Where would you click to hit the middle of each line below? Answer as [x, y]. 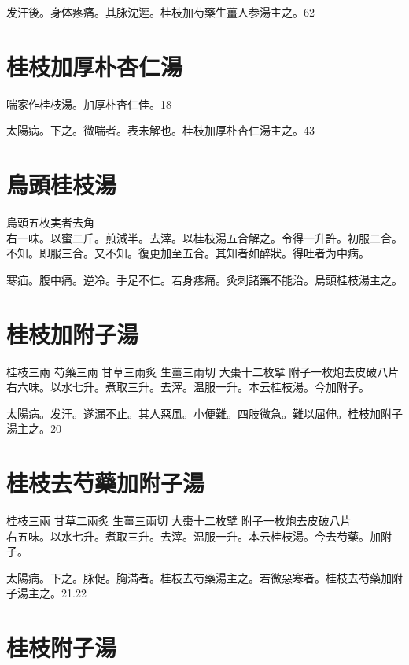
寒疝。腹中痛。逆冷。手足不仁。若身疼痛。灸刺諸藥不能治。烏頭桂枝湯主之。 [204, 279]
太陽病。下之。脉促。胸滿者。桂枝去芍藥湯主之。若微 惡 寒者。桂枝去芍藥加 [199, 577]
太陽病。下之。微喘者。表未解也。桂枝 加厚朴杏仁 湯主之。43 [160, 130]
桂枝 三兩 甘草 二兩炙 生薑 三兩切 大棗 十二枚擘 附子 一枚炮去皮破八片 [179, 521]
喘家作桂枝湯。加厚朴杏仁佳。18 [89, 103]
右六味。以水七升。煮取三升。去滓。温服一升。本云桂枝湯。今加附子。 [188, 387]
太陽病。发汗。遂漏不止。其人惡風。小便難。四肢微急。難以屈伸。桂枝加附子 [204, 413]
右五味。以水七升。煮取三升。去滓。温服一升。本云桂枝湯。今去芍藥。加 [193, 536]
